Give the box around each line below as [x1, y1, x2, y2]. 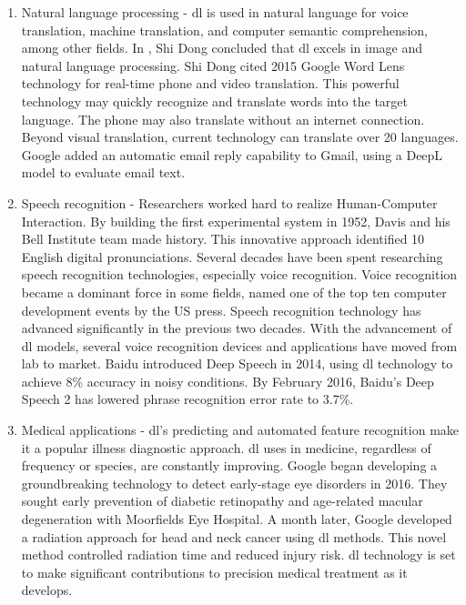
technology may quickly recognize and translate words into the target [21, 91, 408, 110]
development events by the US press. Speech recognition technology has [21, 300, 421, 319]
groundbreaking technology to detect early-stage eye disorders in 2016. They [21, 473, 448, 492]
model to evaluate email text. [21, 163, 186, 182]
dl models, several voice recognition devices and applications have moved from [21, 336, 458, 355]
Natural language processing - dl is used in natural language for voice [21, 3, 409, 21]
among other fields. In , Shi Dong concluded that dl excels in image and [21, 38, 423, 57]
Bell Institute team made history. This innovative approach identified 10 [21, 229, 425, 248]
